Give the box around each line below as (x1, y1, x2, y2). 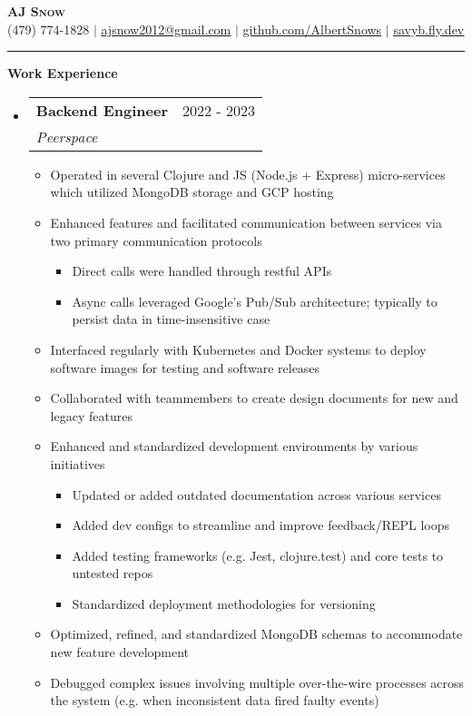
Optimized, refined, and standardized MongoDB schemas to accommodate (50, 624, 463, 643)
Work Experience (7, 64, 118, 83)
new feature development (50, 642, 190, 662)
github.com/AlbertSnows (242, 19, 382, 38)
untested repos (72, 564, 153, 583)
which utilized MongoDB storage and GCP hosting (50, 182, 334, 201)
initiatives (50, 454, 105, 473)
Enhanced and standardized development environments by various (50, 436, 418, 456)
